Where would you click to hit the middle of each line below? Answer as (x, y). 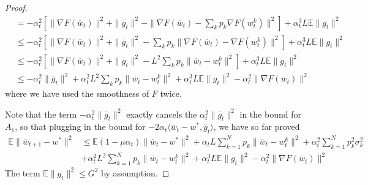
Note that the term (41, 114)
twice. (171, 93)
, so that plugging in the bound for (80, 126)
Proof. (16, 7)
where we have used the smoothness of (77, 93)
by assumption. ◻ (135, 172)
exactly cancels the (162, 114)
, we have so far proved (257, 126)
